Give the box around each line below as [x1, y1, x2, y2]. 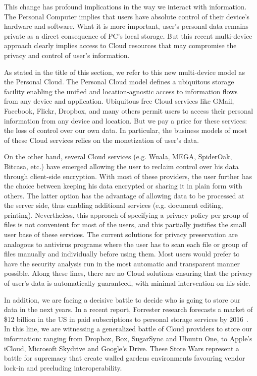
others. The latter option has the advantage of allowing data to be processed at [4, 190, 245, 200]
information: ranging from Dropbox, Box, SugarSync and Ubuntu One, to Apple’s [4, 333, 253, 343]
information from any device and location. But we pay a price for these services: [4, 115, 247, 125]
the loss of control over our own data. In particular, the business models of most [4, 125, 248, 135]
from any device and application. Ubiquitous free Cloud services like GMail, [4, 96, 234, 106]
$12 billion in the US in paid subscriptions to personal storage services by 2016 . [4, 313, 249, 324]
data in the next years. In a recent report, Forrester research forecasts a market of [4, 304, 253, 314]
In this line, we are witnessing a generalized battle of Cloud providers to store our [4, 323, 253, 334]
